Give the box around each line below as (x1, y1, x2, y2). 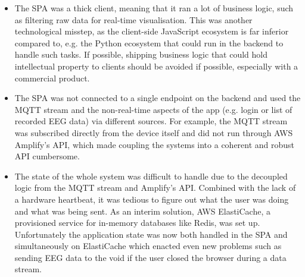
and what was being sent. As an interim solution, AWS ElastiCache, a (14, 204, 270, 217)
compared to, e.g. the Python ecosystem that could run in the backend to (14, 36, 284, 49)
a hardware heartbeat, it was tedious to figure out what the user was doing (14, 193, 289, 205)
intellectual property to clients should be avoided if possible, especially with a (14, 59, 298, 72)
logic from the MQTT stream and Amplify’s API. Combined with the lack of (14, 181, 296, 194)
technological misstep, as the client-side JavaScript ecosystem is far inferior (14, 25, 289, 37)
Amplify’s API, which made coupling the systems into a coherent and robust (14, 138, 295, 150)
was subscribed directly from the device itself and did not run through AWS (14, 126, 293, 138)
